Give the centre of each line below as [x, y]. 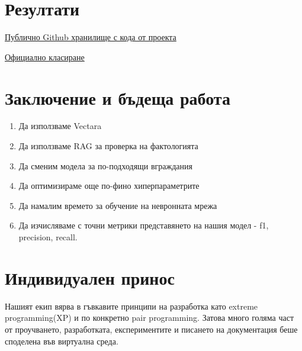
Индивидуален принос [90, 277]
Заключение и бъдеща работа [118, 97]
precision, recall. [48, 237]
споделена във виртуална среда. [62, 341]
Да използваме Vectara [60, 126]
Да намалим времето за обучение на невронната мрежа [118, 205]
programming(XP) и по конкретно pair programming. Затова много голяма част [150, 318]
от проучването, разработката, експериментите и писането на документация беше [151, 329]
